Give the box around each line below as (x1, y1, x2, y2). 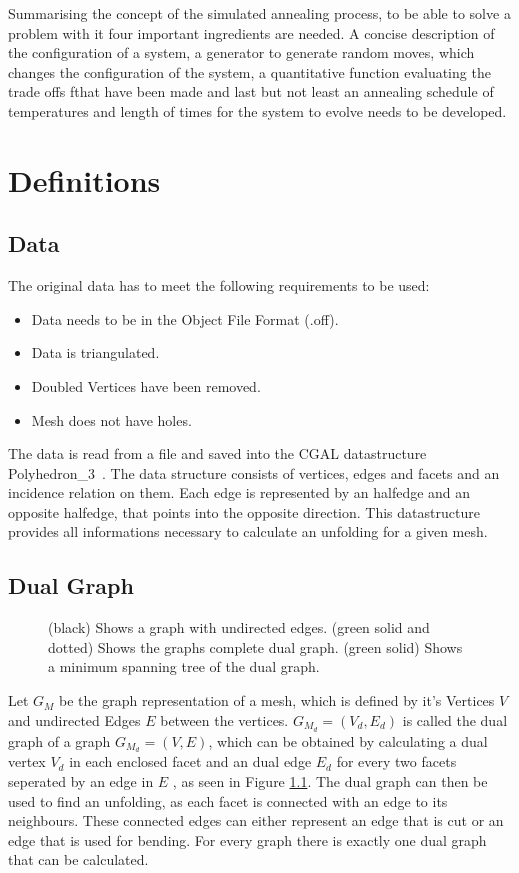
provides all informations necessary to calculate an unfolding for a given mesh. (8, 521, 488, 542)
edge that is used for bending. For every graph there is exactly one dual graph (8, 829, 487, 850)
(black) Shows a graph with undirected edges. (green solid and (48, 617, 430, 638)
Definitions (8, 159, 161, 200)
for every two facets (336, 751, 457, 772)
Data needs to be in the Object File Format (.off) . (31, 308, 339, 329)
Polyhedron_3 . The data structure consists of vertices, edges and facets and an (8, 462, 500, 483)
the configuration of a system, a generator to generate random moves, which (8, 42, 475, 63)
